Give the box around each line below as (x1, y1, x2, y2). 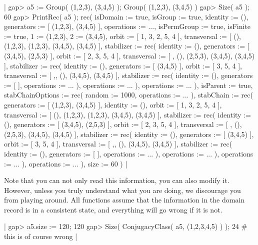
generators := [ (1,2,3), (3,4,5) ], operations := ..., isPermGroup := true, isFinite (4, 21, 251, 31)
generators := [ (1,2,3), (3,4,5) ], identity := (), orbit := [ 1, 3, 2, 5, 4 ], (4, 99, 222, 109)
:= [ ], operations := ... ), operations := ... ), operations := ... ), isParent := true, (4, 79, 253, 90)
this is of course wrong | (4, 231, 77, 241)
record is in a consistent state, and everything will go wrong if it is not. (4, 204, 222, 214)
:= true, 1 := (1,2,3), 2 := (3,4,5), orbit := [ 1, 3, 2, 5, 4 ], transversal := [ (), (4, 30, 241, 41)
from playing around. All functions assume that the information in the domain (4, 194, 245, 205)
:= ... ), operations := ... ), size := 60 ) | (4, 158, 127, 168)
